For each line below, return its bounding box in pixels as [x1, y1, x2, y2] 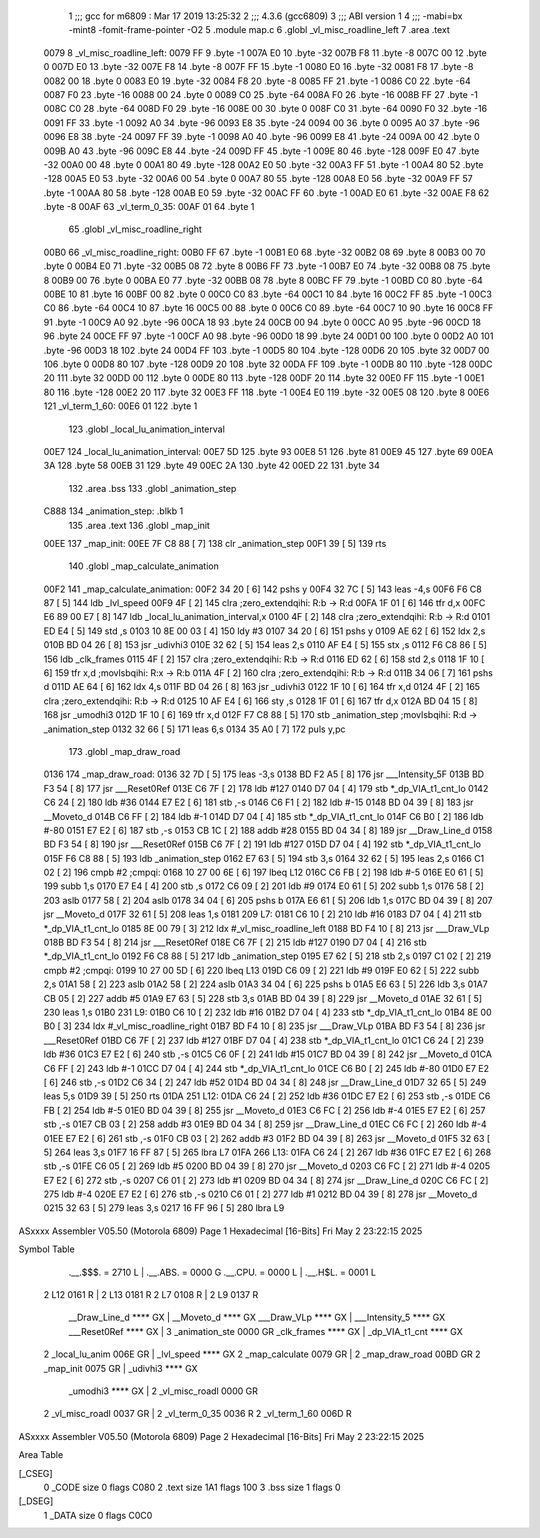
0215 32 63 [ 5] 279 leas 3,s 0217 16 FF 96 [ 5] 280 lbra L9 [43, 1202, 285, 1214]
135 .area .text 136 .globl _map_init [68, 519, 210, 531]
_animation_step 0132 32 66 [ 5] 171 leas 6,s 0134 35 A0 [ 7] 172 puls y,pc [43, 723, 346, 735]
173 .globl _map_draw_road [68, 745, 181, 757]
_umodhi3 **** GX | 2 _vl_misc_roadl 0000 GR [68, 1385, 259, 1397]
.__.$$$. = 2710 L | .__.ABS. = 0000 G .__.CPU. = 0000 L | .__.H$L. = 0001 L [68, 1266, 377, 1278]
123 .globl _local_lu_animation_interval [68, 423, 225, 435]
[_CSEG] [18, 1467, 54, 1479]
